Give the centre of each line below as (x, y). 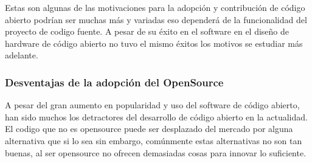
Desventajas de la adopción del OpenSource (114, 82)
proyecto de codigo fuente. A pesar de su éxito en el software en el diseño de (147, 31)
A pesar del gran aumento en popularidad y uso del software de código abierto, (152, 105)
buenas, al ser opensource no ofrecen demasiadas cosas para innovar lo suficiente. (156, 152)
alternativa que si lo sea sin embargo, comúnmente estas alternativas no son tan (154, 140)
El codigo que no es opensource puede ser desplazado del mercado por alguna (149, 129)
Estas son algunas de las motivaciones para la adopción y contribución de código (155, 7)
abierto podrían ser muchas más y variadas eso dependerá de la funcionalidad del (156, 19)
